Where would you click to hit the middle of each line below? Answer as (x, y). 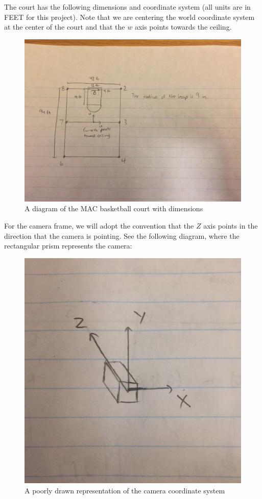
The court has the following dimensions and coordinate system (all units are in (127, 7)
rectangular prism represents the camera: (68, 246)
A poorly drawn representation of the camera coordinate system (125, 490)
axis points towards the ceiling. (183, 27)
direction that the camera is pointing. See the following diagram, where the (122, 235)
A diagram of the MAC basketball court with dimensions (114, 208)
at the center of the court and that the (65, 27)
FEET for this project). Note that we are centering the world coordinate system (129, 17)
